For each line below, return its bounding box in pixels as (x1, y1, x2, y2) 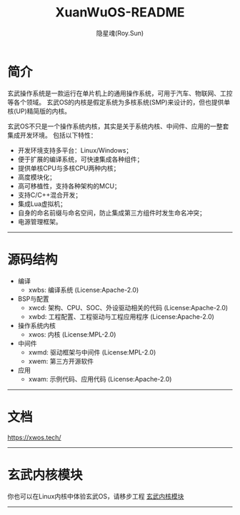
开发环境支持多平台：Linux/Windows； (17, 146, 133, 154)
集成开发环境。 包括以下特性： (7, 131, 97, 139)
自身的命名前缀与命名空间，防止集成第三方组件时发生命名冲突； (17, 208, 206, 217)
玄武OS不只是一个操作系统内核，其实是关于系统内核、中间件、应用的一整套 (7, 122, 229, 131)
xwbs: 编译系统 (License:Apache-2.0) (28, 285, 139, 294)
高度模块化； (17, 173, 56, 181)
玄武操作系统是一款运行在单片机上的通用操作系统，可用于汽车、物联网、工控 (7, 88, 233, 97)
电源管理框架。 (17, 217, 62, 225)
